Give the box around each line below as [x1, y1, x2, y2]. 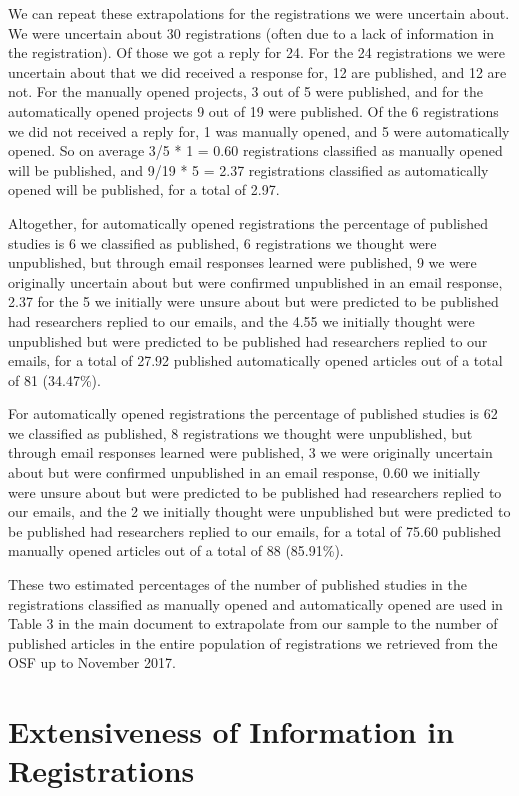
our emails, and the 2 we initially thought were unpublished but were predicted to [8, 501, 511, 522]
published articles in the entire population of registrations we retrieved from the [8, 632, 498, 653]
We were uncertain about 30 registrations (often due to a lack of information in [8, 22, 495, 43]
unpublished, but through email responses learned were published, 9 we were [8, 252, 477, 273]
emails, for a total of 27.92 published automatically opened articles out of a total [8, 350, 503, 371]
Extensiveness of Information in [8, 711, 455, 752]
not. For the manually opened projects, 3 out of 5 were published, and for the [8, 81, 483, 102]
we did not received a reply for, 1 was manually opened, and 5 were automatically [8, 120, 510, 141]
